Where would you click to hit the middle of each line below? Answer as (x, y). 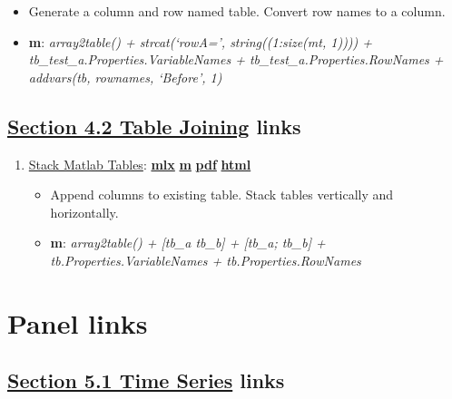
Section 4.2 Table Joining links (154, 126)
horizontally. (84, 212)
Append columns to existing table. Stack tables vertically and (222, 195)
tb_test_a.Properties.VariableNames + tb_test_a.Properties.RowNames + (236, 59)
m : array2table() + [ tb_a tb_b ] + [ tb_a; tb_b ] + (188, 243)
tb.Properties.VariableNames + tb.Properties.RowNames (206, 260)
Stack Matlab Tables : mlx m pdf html (140, 164)
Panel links (78, 322)
